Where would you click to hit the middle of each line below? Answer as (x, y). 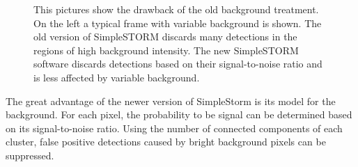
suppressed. (30, 155)
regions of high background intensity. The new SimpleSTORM (166, 50)
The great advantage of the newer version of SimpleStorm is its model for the (171, 101)
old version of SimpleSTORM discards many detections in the (165, 37)
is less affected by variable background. (117, 77)
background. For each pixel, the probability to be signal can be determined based (179, 114)
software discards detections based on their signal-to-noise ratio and (178, 64)
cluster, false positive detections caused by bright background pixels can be (166, 142)
